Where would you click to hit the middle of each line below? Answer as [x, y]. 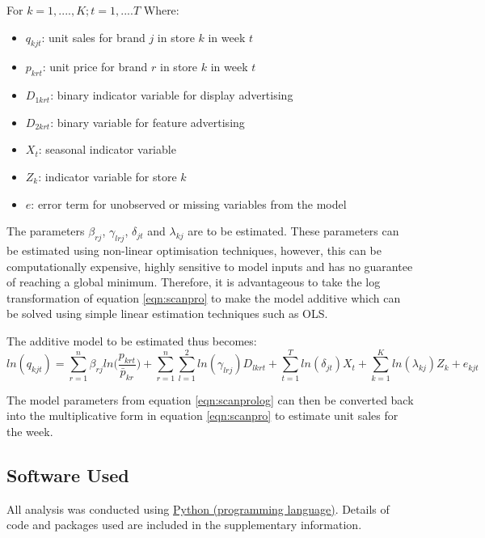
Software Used [68, 474]
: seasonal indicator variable [107, 149]
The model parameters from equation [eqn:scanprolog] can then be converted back [210, 399]
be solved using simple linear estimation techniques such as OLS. [167, 313]
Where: [161, 10]
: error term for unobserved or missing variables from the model [189, 203]
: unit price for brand [95, 67]
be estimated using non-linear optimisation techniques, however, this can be [194, 250]
